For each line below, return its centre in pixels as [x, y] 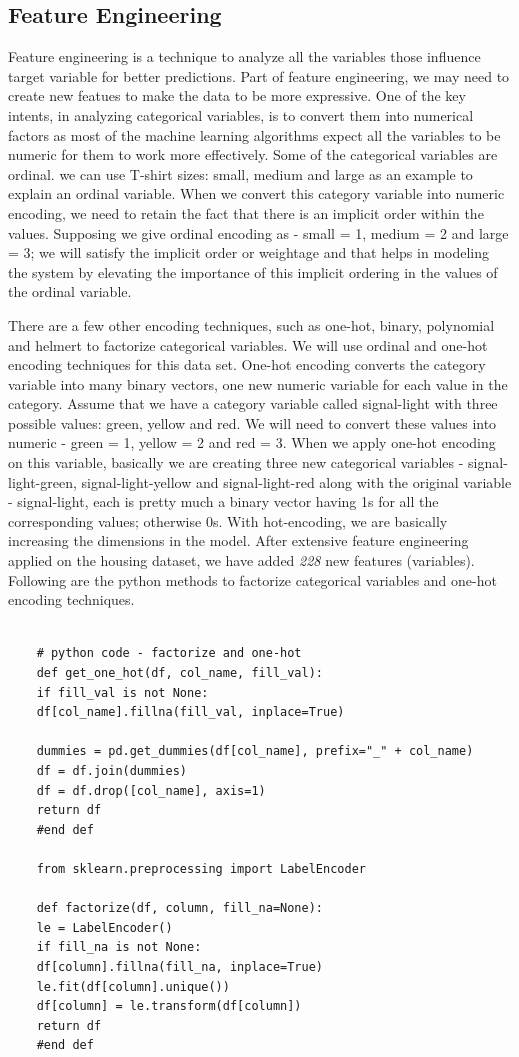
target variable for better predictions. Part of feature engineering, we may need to [259, 75]
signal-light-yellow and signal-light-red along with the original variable [296, 481]
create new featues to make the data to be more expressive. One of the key [237, 95]
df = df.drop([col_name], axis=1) [151, 790]
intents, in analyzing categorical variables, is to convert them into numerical [241, 114]
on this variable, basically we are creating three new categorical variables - [236, 462]
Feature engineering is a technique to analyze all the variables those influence [244, 56]
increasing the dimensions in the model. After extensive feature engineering [238, 540]
